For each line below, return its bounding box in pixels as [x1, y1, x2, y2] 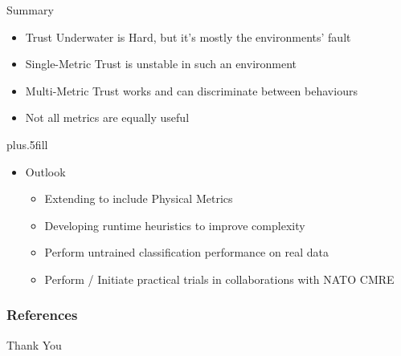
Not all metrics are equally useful [25, 109, 190, 126]
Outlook [25, 163, 66, 180]
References [6, 305, 78, 325]
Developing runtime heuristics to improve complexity [44, 216, 305, 233]
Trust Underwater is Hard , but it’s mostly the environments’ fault [25, 28, 351, 45]
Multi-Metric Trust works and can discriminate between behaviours [25, 82, 358, 99]
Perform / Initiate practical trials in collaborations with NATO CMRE [44, 270, 395, 287]
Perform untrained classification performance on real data [44, 244, 329, 261]
